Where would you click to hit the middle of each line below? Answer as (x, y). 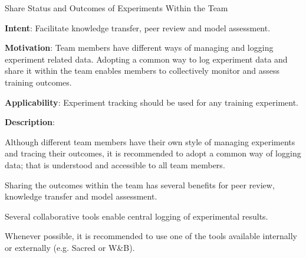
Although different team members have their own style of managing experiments (150, 141)
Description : (30, 122)
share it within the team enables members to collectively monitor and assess (142, 71)
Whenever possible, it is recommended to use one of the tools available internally (151, 236)
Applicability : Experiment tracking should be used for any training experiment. (152, 102)
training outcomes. (38, 82)
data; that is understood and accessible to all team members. (115, 164)
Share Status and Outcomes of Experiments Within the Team (116, 8)
